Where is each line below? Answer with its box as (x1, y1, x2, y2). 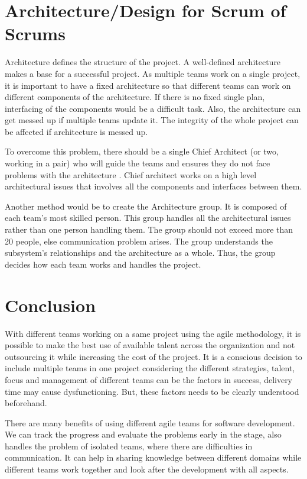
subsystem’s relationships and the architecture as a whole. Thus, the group (5, 246, 276, 259)
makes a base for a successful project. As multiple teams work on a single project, (5, 67, 301, 79)
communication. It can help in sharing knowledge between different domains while (5, 451, 302, 464)
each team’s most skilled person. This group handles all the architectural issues (5, 211, 291, 224)
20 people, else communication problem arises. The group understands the (5, 234, 273, 247)
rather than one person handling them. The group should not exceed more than (5, 223, 293, 236)
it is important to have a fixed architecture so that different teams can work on (5, 79, 291, 91)
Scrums (5, 21, 66, 46)
